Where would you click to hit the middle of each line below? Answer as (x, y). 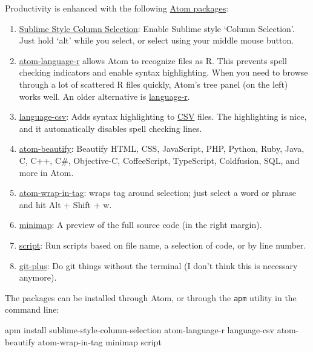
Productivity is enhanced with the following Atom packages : (117, 8)
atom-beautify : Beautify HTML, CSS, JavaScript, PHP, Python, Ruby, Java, (162, 148)
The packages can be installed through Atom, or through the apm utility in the (151, 297)
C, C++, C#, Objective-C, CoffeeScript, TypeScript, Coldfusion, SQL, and (159, 160)
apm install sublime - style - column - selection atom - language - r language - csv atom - (152, 329)
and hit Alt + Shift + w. (65, 204)
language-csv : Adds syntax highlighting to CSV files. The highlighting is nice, (163, 116)
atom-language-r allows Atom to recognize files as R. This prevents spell (153, 60)
